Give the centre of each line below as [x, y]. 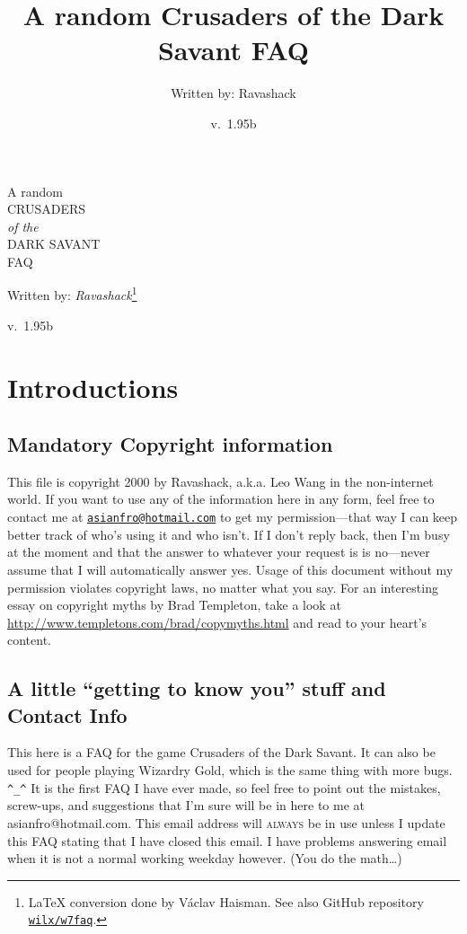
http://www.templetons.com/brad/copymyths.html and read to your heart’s [217, 622]
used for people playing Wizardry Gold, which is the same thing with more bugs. [230, 770]
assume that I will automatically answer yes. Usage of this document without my [230, 569]
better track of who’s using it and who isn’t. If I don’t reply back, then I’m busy [229, 534]
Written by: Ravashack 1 [72, 294]
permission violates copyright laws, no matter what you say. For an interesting [223, 587]
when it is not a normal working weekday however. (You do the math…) [205, 858]
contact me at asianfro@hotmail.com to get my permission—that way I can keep [233, 517]
